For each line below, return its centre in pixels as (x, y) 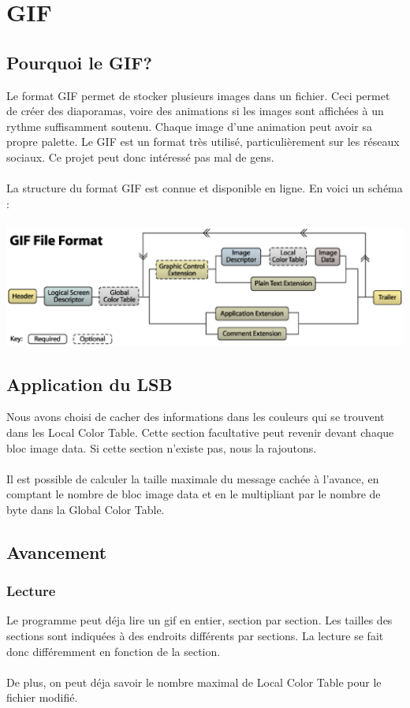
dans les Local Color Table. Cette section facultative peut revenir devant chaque (200, 432)
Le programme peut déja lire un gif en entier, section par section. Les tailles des (199, 620)
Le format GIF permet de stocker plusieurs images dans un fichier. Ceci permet (198, 95)
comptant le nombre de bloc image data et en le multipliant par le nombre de (194, 494)
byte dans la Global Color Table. (86, 509)
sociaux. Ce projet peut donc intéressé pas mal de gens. (140, 157)
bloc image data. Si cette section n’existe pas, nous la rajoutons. (162, 447)
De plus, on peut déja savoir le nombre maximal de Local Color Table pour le (194, 682)
